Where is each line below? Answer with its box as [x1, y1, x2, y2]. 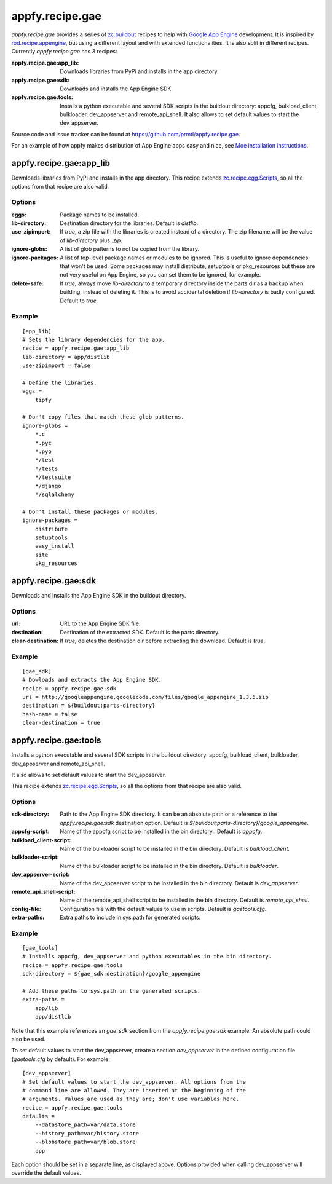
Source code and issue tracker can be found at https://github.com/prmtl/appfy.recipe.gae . [11, 130, 240, 138]
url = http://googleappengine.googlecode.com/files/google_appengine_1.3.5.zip [22, 693, 269, 701]
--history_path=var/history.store [34, 1130, 140, 1137]
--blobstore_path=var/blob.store [34, 1139, 136, 1146]
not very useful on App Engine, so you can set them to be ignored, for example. [60, 271, 261, 278]
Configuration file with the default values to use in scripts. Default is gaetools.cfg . [60, 905, 267, 912]
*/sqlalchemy [34, 491, 74, 498]
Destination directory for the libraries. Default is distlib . [60, 219, 199, 227]
